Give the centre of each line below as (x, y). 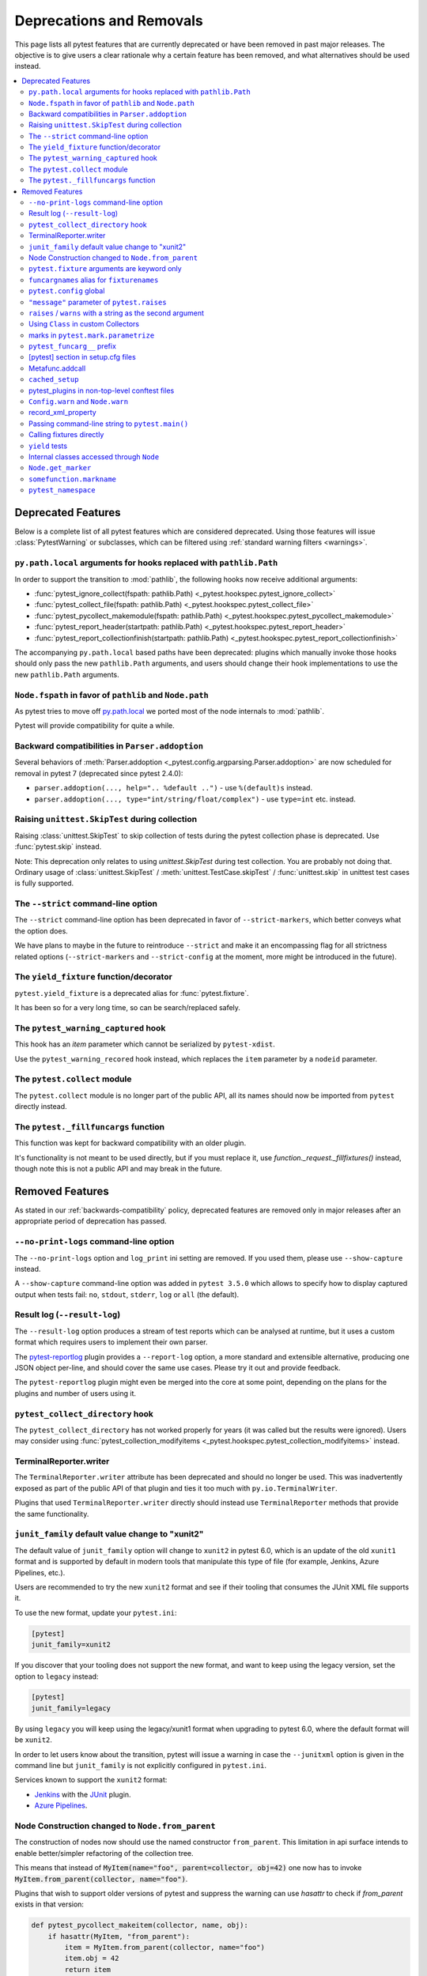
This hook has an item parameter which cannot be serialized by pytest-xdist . (145, 1044)
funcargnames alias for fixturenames (94, 280)
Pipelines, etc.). (40, 1572)
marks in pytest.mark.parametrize (92, 335)
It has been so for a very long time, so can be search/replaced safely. (128, 1008)
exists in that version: (49, 1904)
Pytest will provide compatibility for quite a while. (95, 726)
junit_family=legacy (71, 1708)
